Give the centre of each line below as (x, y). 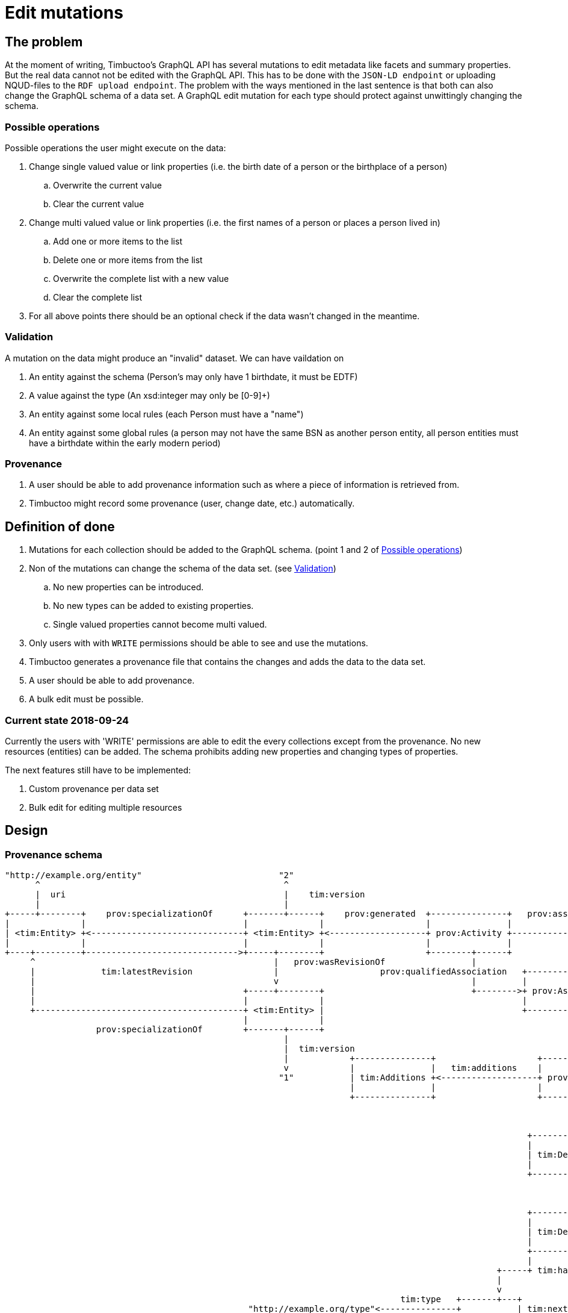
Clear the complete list (98, 297)
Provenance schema (54, 854)
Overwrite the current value (107, 185)
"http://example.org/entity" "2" (150, 875)
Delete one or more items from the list (128, 260)
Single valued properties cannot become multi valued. (160, 625)
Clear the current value (99, 204)
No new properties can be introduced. (128, 587)
